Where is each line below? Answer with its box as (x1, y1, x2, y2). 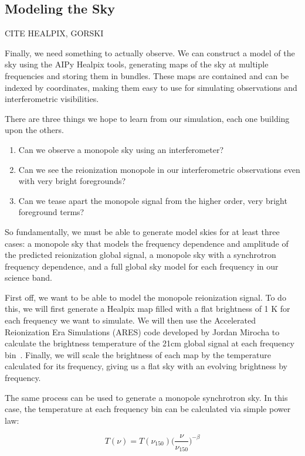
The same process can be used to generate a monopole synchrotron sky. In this (5, 391, 288, 403)
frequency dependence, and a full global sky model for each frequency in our (5, 260, 279, 272)
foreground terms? (18, 206, 84, 218)
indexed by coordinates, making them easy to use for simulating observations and (5, 81, 297, 93)
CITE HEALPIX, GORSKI (5, 27, 104, 39)
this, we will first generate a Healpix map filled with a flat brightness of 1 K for (5, 302, 290, 315)
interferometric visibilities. (5, 93, 99, 105)
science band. (5, 271, 52, 284)
